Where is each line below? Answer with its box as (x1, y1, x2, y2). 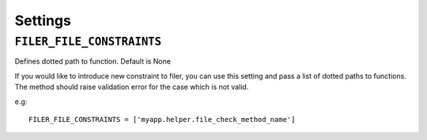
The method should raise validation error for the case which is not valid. (14, 83, 249, 92)
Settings (14, 12, 71, 29)
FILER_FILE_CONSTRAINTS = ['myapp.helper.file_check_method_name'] (28, 115, 296, 123)
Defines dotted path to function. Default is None (14, 57, 172, 66)
